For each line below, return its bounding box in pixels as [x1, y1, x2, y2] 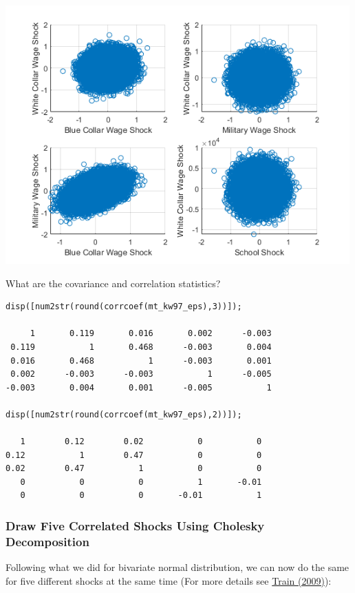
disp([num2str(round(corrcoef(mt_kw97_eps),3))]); [6, 302, 242, 312]
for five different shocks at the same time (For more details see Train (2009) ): [6, 573, 332, 587]
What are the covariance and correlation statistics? [6, 275, 221, 290]
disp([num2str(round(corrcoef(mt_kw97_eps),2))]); [6, 409, 242, 419]
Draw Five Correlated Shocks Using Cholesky [6, 517, 265, 534]
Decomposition [6, 532, 89, 550]
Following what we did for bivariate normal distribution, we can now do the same [6, 560, 349, 574]
